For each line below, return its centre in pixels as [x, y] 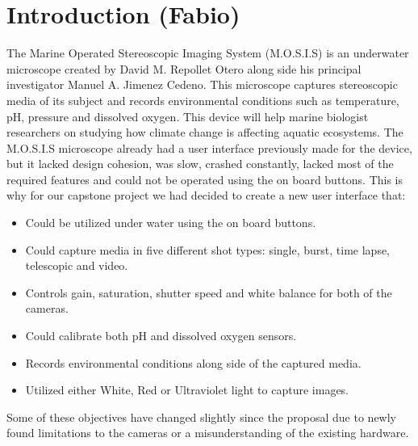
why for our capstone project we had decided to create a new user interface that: [206, 195]
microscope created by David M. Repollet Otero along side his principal [184, 68]
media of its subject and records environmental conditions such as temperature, [203, 100]
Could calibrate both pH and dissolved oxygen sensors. [161, 336]
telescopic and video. [77, 265]
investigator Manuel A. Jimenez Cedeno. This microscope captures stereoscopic [202, 84]
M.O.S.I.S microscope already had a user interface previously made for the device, [209, 147]
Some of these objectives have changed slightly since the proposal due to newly [201, 417]
